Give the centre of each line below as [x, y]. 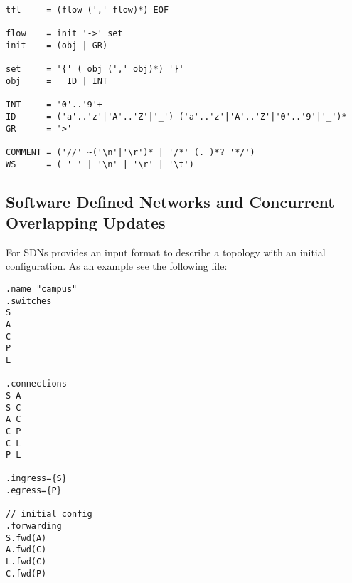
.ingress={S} [36, 479]
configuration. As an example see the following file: [117, 266]
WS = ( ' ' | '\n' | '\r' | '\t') [100, 164]
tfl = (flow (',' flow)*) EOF [87, 10]
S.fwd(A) [26, 538]
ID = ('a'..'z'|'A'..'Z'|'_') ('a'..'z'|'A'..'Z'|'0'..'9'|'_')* [176, 116]
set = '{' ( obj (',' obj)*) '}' [95, 69]
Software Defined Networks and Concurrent [170, 201]
